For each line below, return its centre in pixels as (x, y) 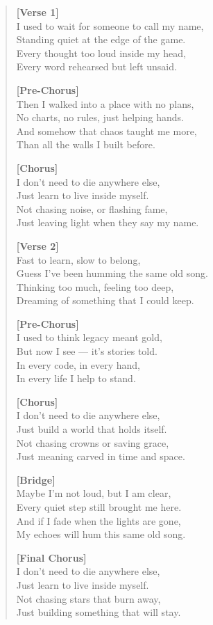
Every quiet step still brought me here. (99, 507)
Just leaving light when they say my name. (108, 222)
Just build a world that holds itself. (92, 429)
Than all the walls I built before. (86, 144)
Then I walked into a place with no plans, (105, 103)
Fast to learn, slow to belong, (78, 259)
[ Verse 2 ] (37, 245)
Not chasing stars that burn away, (88, 598)
